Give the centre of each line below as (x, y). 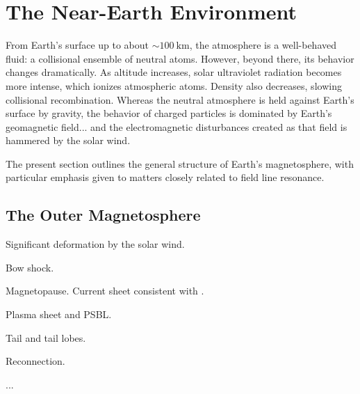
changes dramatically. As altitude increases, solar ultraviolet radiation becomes (174, 72)
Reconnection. (35, 361)
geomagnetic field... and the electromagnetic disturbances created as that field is (177, 126)
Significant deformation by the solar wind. (95, 244)
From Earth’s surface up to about (77, 45)
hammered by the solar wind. (68, 140)
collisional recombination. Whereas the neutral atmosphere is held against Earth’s (180, 99)
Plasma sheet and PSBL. (59, 314)
